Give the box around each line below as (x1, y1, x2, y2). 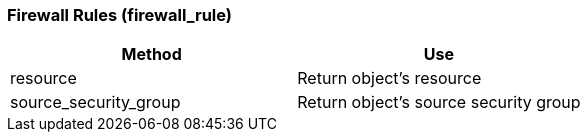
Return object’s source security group (297, 92, 581, 113)
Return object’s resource (297, 68, 482, 89)
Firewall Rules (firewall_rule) (7, 5, 232, 25)
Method (121, 44, 182, 65)
